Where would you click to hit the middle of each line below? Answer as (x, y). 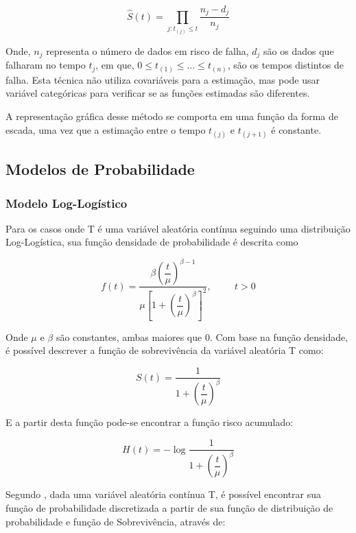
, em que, (115, 65)
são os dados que (299, 50)
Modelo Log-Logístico (67, 203)
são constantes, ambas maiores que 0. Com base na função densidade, (202, 336)
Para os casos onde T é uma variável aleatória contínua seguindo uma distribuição (178, 228)
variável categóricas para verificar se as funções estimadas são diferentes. (158, 93)
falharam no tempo (46, 65)
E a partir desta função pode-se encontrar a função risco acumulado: (150, 422)
